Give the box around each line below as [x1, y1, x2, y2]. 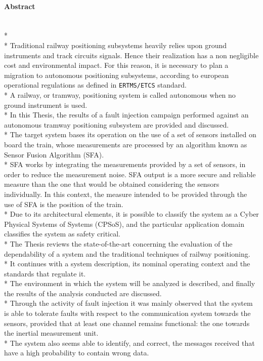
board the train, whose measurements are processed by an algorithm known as [4, 139, 247, 149]
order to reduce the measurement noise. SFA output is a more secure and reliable [4, 169, 256, 179]
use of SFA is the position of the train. [4, 198, 123, 209]
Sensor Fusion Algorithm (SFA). [4, 149, 104, 159]
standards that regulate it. [4, 268, 86, 278]
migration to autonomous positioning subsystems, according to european [4, 69, 229, 80]
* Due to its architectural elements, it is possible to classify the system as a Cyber [4, 209, 259, 219]
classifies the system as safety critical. [4, 228, 120, 239]
